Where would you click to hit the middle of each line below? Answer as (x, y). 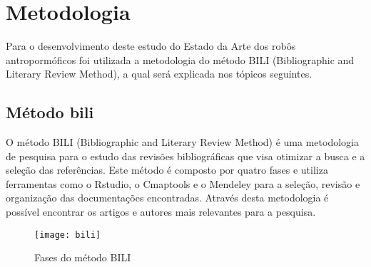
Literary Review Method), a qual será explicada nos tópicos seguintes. (159, 74)
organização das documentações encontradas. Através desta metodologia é (167, 198)
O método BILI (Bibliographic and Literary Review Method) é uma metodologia (182, 142)
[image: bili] (68, 235)
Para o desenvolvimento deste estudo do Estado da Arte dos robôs (151, 46)
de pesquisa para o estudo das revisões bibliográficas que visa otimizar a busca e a (185, 156)
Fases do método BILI (83, 257)
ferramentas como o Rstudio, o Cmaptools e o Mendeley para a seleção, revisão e (183, 183)
